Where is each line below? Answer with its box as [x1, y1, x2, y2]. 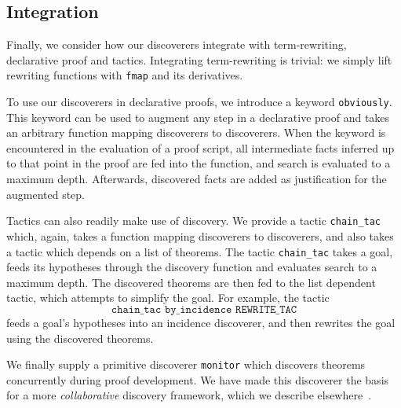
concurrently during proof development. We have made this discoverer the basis [6, 371, 389, 388]
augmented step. [6, 186, 86, 202]
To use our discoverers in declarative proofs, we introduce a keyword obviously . [6, 94, 392, 110]
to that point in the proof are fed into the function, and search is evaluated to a [6, 155, 391, 171]
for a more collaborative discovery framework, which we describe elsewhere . [6, 387, 372, 403]
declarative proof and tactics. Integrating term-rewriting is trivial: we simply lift [6, 51, 392, 68]
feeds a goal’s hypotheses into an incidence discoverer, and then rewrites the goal [6, 314, 396, 330]
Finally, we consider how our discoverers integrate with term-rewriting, [6, 36, 347, 53]
